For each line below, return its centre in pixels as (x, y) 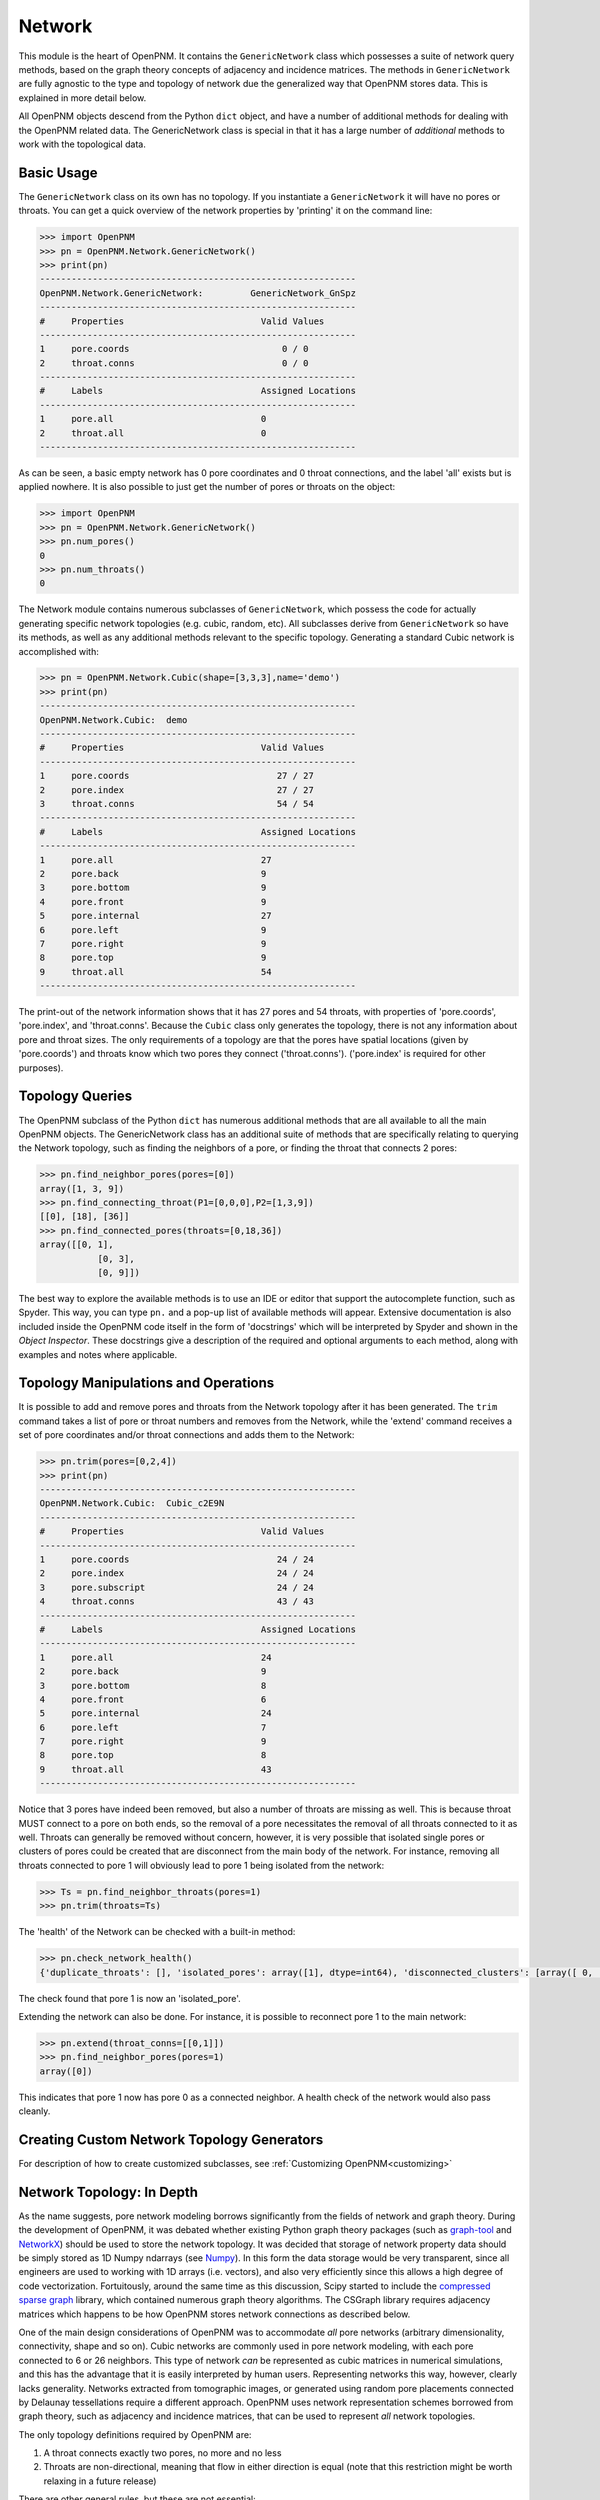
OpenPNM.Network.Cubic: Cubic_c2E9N (132, 1503)
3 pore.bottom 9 (153, 888)
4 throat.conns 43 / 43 (176, 1601)
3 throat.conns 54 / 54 (176, 803)
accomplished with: (58, 651)
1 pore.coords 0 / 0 (174, 349)
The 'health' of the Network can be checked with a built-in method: (157, 1932)
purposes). (41, 1067)
